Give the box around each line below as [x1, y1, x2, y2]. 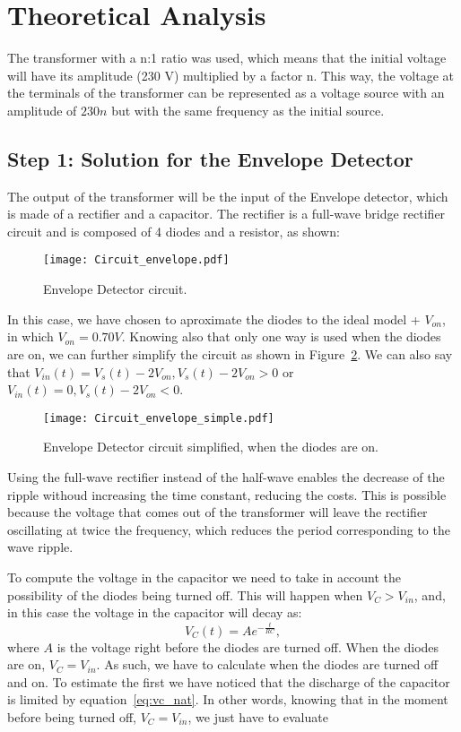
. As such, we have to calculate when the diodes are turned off [96, 655, 439, 674]
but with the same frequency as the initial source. [111, 100, 385, 119]
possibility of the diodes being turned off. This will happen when [7, 585, 363, 604]
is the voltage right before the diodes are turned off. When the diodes [57, 637, 439, 656]
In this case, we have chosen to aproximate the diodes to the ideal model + [7, 309, 421, 328]
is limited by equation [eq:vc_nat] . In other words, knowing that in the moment [7, 690, 448, 709]
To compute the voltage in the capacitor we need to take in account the [7, 567, 402, 586]
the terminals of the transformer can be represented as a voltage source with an [7, 83, 445, 102]
